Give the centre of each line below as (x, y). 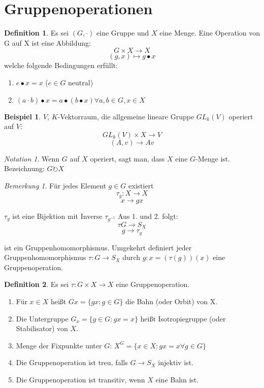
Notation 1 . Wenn (32, 158)
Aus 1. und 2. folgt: (148, 216)
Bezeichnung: (24, 168)
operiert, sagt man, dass (127, 158)
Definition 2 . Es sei (37, 284)
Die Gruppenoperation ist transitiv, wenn (80, 379)
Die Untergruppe (42, 318)
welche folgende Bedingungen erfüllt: (61, 65)
